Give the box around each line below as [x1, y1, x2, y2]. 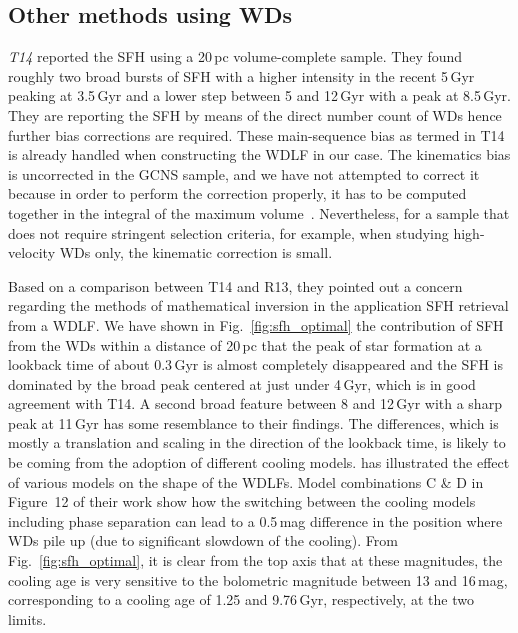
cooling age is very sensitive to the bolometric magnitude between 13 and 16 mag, [8, 569, 508, 590]
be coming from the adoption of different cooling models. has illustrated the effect [8, 452, 510, 473]
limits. [8, 608, 47, 629]
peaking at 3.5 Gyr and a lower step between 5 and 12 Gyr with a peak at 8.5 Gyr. [8, 85, 511, 106]
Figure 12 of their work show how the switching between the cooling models [8, 491, 476, 512]
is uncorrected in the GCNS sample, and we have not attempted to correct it [8, 163, 480, 184]
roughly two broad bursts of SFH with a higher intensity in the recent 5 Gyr [8, 65, 475, 86]
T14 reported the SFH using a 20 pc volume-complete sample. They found [8, 46, 463, 67]
